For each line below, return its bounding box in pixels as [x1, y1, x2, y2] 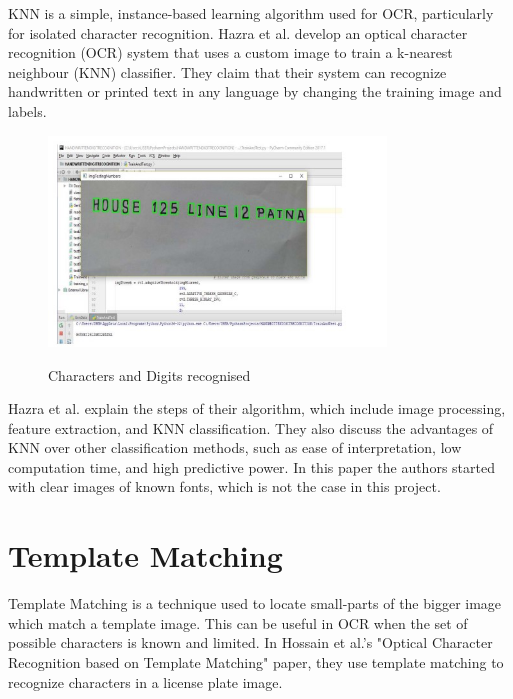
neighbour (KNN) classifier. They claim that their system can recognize [8, 61, 447, 82]
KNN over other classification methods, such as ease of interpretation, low [8, 437, 462, 458]
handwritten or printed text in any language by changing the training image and [8, 81, 502, 102]
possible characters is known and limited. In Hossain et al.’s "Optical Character [8, 632, 493, 653]
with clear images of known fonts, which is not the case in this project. [8, 476, 441, 497]
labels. [8, 100, 47, 121]
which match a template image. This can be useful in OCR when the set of [8, 612, 468, 633]
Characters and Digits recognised [48, 364, 251, 385]
